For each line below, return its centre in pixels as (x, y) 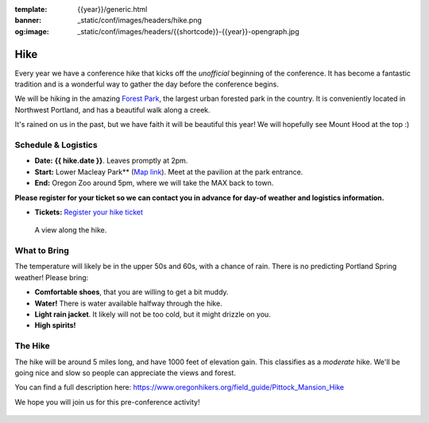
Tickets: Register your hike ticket (89, 212)
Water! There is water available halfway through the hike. (128, 303)
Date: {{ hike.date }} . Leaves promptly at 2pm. (111, 161)
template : (31, 9)
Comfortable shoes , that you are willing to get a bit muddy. (132, 292)
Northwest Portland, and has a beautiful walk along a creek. (112, 110)
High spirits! (55, 325)
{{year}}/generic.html (112, 9)
